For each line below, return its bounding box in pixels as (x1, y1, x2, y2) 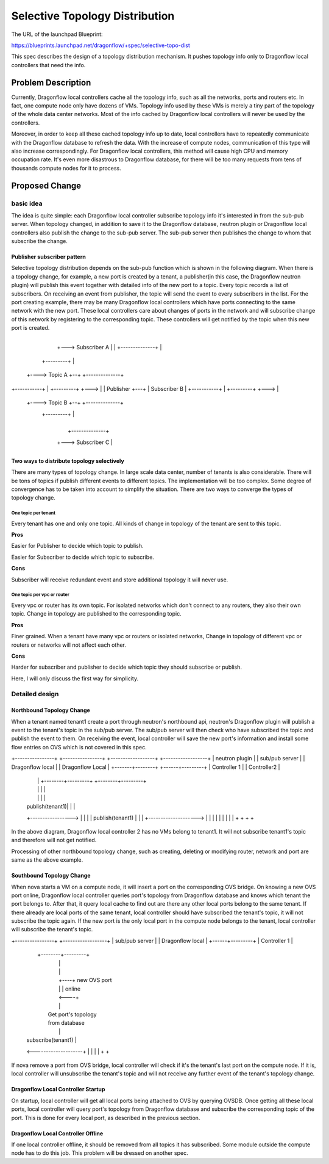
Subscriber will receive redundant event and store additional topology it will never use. (11, 576, 228, 583)
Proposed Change (11, 180, 82, 191)
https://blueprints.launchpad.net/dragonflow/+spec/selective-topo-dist (11, 42, 190, 49)
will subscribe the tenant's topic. (11, 926, 93, 933)
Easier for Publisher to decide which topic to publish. (11, 542, 144, 550)
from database (48, 1019, 85, 1027)
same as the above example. (11, 856, 83, 864)
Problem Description (11, 77, 91, 88)
